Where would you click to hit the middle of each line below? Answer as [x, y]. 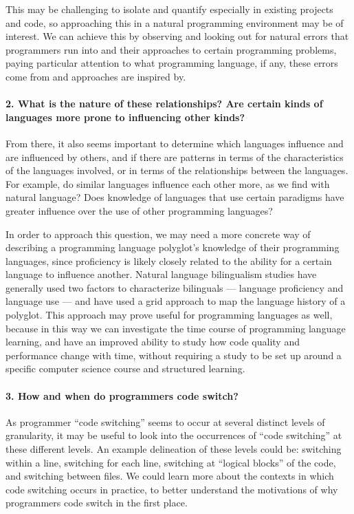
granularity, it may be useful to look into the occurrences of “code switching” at [174, 435]
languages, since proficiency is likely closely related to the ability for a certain [169, 260]
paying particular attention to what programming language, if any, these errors [172, 63]
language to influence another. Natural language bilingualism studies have [161, 274]
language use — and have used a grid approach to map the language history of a [176, 301]
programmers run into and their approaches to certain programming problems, [171, 49]
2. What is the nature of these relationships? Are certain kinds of [164, 104]
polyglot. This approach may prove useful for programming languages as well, [169, 315]
